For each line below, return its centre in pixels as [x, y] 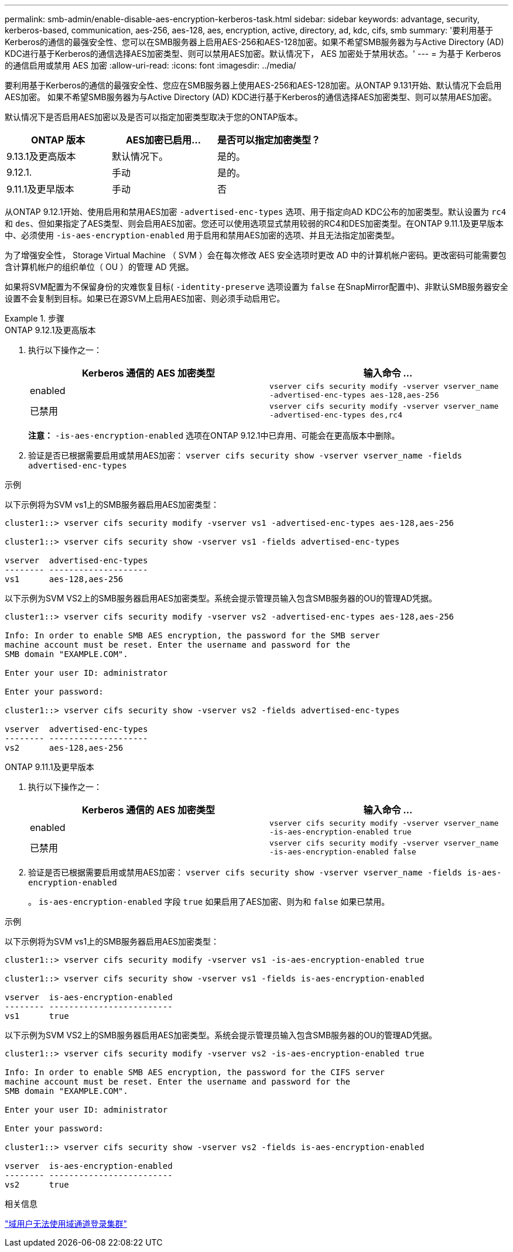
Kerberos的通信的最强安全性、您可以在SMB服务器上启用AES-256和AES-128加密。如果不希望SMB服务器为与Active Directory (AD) [254, 42]
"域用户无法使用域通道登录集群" [66, 1224]
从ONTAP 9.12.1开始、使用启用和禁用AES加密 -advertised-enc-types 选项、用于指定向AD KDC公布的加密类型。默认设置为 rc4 [256, 212]
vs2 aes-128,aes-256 [64, 748]
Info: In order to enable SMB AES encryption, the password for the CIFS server [195, 1072]
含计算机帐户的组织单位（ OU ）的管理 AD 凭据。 [99, 267]
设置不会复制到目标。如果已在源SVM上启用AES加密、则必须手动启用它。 [145, 298]
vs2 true [37, 1185]
